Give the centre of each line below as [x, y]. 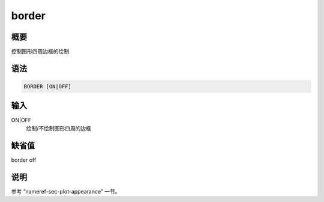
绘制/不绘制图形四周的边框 [59, 128]
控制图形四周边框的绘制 [40, 52]
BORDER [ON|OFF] [48, 87]
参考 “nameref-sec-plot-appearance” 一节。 [66, 191]
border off [24, 160]
